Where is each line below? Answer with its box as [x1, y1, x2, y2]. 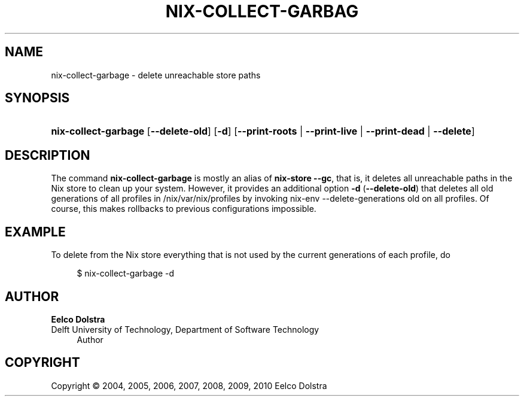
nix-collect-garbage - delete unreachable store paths [51, 69, 261, 80]
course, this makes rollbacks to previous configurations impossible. [51, 203, 316, 214]
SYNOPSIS [5, 90, 70, 106]
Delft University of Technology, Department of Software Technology [51, 324, 319, 335]
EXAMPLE [5, 224, 66, 239]
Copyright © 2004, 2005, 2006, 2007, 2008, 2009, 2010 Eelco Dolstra [51, 380, 327, 391]
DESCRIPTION [5, 147, 90, 163]
